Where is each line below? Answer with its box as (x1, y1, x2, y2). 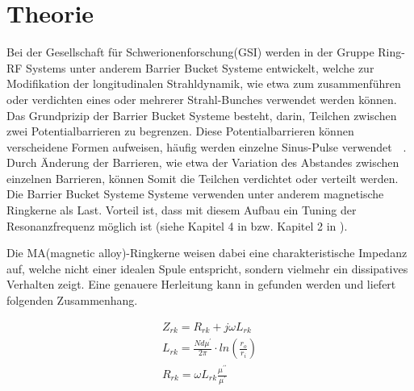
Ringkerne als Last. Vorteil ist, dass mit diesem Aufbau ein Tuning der (6, 202, 357, 218)
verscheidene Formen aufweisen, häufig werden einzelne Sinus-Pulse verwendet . (6, 138, 407, 155)
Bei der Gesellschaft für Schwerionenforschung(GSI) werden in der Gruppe (6, 44, 374, 60)
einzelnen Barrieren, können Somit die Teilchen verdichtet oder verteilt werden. (6, 169, 399, 186)
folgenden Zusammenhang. (6, 292, 138, 309)
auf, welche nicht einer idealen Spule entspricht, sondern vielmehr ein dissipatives (6, 260, 408, 277)
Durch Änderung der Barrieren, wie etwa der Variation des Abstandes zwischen (6, 154, 399, 171)
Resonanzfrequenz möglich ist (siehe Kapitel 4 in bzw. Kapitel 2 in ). (6, 217, 348, 234)
